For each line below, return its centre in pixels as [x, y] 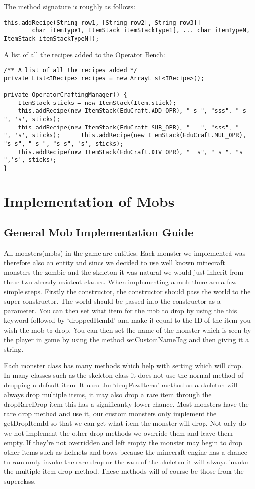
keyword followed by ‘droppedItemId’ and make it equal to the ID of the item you [127, 320]
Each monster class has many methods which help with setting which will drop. [124, 365]
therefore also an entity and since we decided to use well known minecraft [115, 262]
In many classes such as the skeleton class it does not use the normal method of [124, 375]
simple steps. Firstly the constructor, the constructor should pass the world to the [127, 291]
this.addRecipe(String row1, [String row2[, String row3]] [102, 22]
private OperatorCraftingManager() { [65, 95]
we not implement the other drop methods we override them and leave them [118, 432]
